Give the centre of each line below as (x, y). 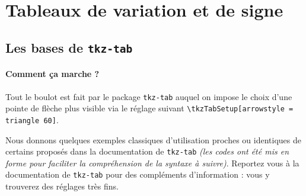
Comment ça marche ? (52, 74)
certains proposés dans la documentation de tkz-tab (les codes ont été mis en (147, 151)
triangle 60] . (32, 119)
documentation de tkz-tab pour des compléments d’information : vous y (138, 174)
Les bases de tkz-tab (69, 47)
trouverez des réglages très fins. (62, 186)
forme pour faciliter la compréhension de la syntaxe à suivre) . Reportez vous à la (152, 163)
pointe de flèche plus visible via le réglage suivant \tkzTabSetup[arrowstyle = (149, 108)
